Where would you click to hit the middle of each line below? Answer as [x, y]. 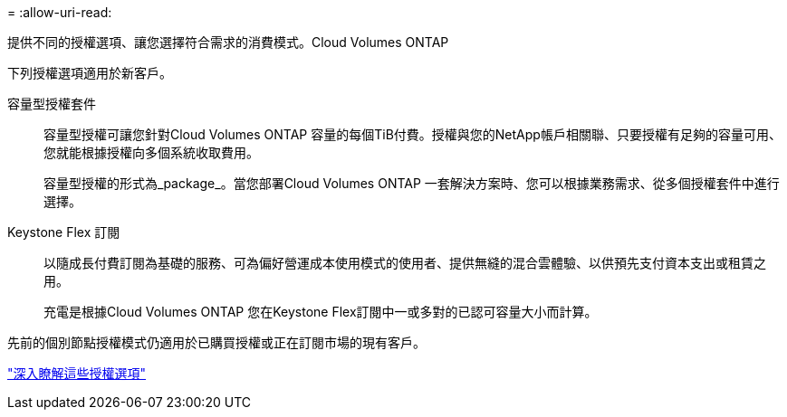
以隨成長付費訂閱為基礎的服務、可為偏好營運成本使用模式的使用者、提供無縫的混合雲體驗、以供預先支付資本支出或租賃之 [405, 263]
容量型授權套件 [52, 104]
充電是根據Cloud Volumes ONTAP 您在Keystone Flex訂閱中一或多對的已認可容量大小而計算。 [321, 312]
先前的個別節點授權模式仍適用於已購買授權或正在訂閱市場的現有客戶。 [216, 342]
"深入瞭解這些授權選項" [77, 373]
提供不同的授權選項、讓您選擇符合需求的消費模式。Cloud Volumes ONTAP [228, 42]
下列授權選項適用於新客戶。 [90, 73]
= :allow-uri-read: [60, 12]
